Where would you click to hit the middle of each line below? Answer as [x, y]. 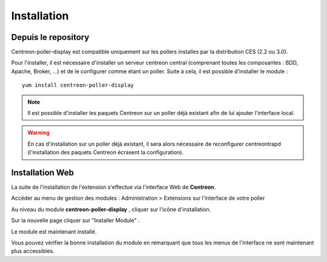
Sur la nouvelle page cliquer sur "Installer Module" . [75, 220]
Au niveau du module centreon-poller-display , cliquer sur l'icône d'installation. [111, 209]
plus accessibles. [33, 251]
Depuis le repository [50, 37]
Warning [38, 133]
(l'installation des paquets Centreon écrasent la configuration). [106, 152]
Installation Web [43, 173]
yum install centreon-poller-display [78, 85]
